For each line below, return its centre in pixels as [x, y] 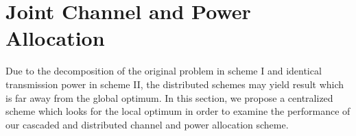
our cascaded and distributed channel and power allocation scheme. [147, 124]
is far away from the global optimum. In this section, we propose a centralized [169, 97]
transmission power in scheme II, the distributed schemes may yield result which [175, 84]
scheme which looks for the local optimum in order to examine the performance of [178, 111]
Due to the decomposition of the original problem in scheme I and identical [164, 71]
